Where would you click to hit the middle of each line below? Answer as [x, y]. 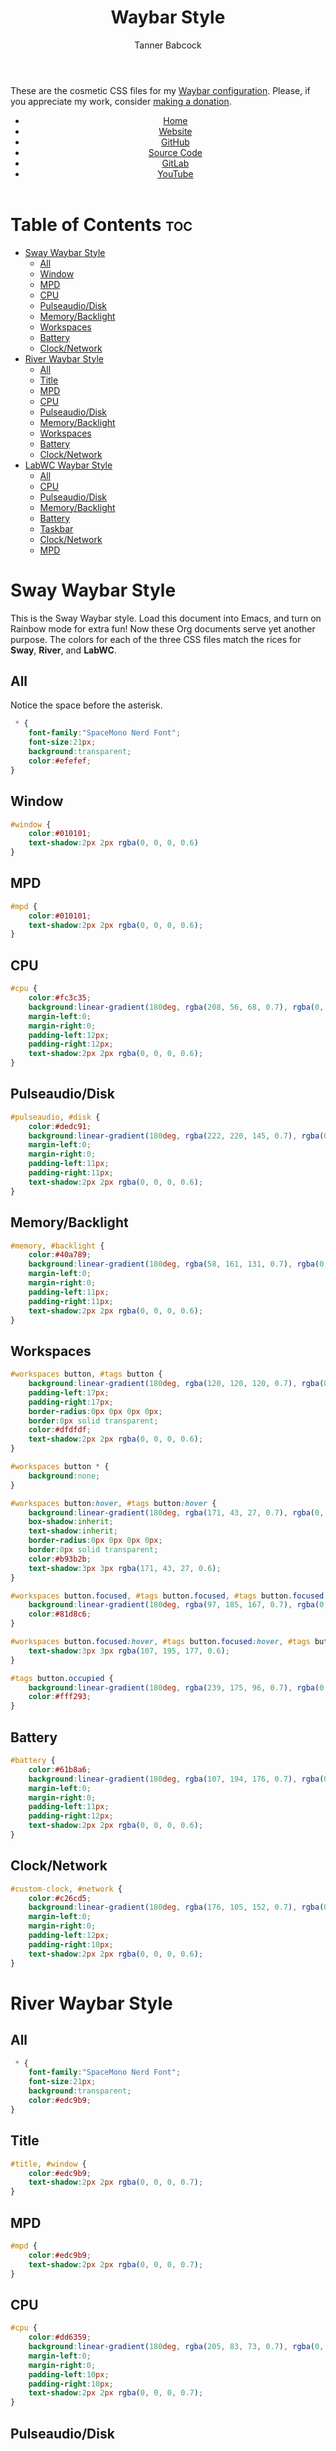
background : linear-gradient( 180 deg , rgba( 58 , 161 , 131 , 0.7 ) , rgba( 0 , [178, 1264]
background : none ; [64, 1476]
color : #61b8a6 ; [60, 1769]
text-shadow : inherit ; [73, 1531]
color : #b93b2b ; [60, 1559]
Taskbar [56, 528]
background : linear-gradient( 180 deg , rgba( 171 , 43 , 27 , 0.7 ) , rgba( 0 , [176, 1512]
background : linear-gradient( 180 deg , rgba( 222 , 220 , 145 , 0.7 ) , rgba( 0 [178, 1136]
